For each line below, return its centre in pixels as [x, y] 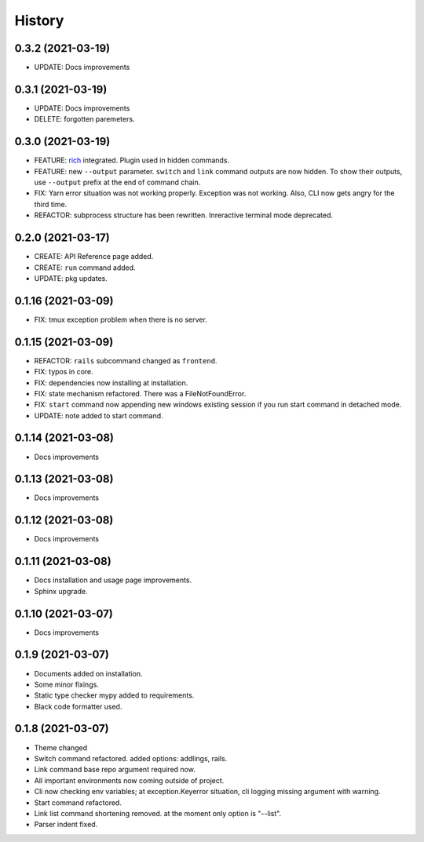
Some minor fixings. [67, 684]
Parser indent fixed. [66, 825]
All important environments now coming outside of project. [129, 780]
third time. [51, 204]
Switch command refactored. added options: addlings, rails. [131, 758]
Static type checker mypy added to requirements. [114, 695]
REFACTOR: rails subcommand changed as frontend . [126, 360]
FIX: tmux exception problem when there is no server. [121, 319]
